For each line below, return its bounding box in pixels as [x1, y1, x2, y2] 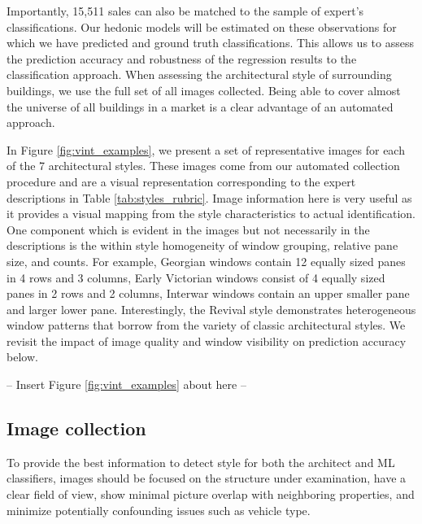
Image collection [7, 416, 146, 441]
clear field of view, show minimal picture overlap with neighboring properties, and [7, 486, 415, 503]
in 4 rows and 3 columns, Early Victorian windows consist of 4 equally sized [7, 269, 385, 286]
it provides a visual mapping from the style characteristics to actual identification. [7, 205, 415, 222]
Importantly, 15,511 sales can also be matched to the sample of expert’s [7, 2, 364, 19]
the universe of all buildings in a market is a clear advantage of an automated [7, 98, 394, 115]
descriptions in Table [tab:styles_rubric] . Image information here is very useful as [7, 189, 412, 206]
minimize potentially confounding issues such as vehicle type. [7, 501, 311, 518]
